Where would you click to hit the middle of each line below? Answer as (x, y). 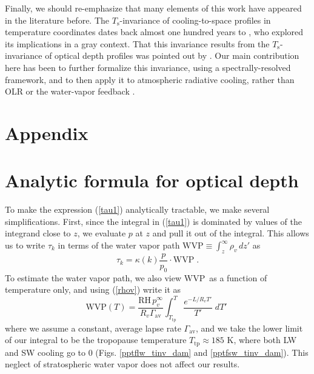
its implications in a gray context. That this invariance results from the (137, 43)
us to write (25, 245)
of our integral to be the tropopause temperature (96, 340)
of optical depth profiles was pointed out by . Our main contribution (172, 55)
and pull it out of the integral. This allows (231, 233)
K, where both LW (262, 340)
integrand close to (38, 233)
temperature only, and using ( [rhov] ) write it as (93, 289)
